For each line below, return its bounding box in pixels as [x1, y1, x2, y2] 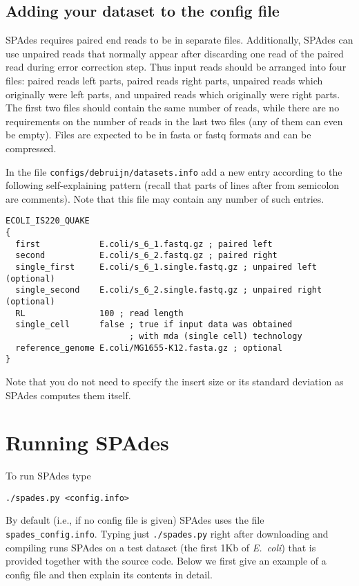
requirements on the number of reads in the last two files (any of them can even [6, 113, 343, 128]
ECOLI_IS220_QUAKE [6, 216, 90, 226]
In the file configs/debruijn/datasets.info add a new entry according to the [6, 164, 342, 178]
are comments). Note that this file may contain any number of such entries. [6, 191, 324, 205]
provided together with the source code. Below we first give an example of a [6, 553, 327, 568]
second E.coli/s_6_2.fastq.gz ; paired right [15, 250, 278, 261]
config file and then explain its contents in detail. [6, 567, 213, 581]
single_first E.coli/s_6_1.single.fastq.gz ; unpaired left [15, 262, 318, 273]
